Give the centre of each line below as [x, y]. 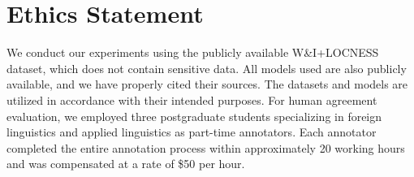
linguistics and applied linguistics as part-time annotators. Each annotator [192, 132]
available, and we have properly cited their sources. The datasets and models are [207, 84]
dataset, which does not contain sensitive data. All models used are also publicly [207, 68]
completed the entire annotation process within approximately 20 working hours [206, 147]
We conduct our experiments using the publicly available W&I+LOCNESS [193, 52]
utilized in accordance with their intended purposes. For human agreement [192, 99]
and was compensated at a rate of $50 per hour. [126, 164]
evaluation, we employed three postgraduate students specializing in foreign [194, 116]
